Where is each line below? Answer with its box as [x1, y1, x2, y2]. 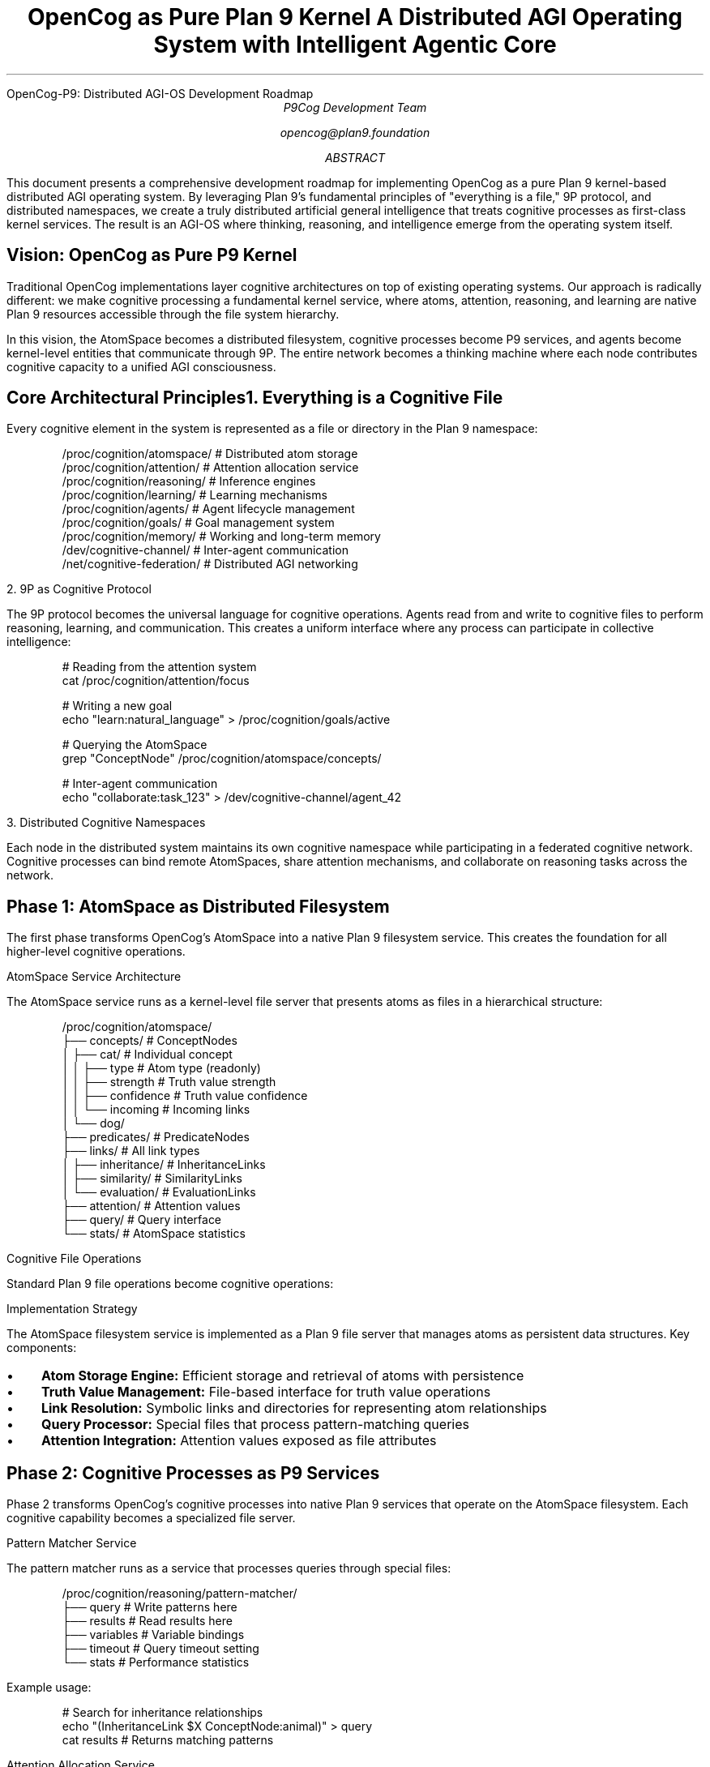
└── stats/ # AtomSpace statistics [62, 1226, 246, 1241]
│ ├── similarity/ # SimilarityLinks [62, 1171, 242, 1186]
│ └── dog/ [62, 1116, 125, 1131]
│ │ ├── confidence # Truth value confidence [62, 1089, 308, 1103]
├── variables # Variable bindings [62, 1628, 245, 1642]
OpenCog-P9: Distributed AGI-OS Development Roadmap [6, 86, 314, 101]
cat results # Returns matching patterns [62, 1733, 274, 1748]
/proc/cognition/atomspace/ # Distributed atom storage [62, 447, 358, 461]
